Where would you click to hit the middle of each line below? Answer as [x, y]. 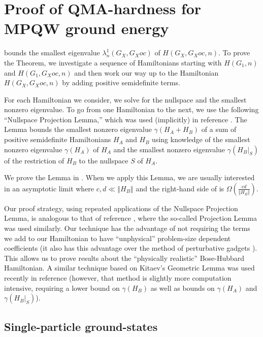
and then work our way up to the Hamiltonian [146, 72]
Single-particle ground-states [81, 326]
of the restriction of [34, 160]
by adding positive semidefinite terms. [121, 82]
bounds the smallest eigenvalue [52, 53]
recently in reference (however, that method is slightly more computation [118, 278]
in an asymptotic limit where [49, 188]
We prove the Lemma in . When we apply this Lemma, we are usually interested [129, 177]
